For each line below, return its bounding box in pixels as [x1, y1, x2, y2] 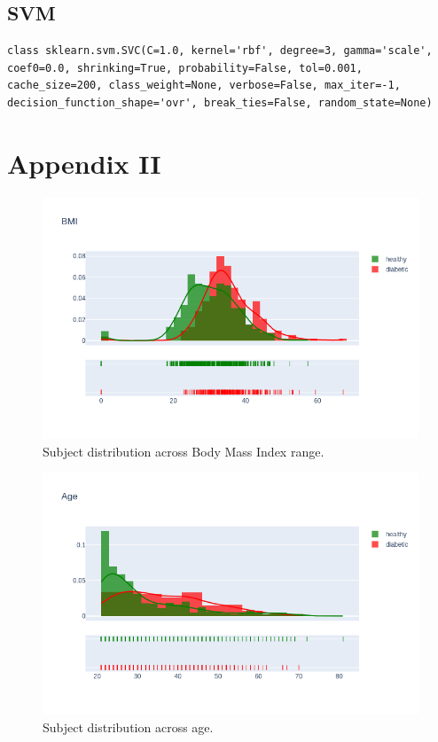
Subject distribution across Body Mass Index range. [43, 441, 325, 460]
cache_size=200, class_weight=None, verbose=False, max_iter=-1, [7, 79, 401, 92]
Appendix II [7, 144, 161, 181]
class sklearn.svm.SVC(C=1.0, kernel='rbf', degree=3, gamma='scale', [7, 44, 433, 58]
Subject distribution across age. [43, 717, 214, 736]
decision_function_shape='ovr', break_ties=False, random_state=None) [7, 96, 433, 109]
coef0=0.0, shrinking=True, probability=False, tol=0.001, [7, 61, 363, 74]
